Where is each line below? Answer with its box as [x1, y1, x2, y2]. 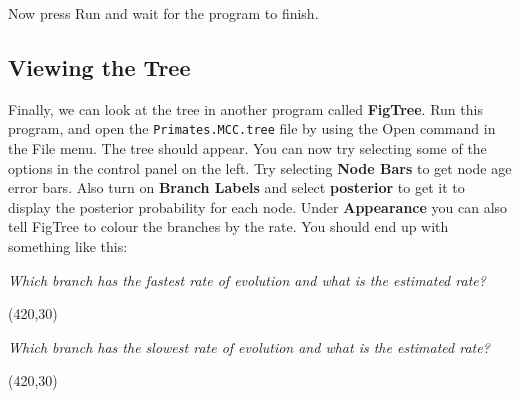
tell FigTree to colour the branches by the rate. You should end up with [8, 216, 449, 237]
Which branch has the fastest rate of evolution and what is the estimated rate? [8, 269, 486, 290]
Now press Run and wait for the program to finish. [8, 3, 319, 23]
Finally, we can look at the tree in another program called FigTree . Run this [8, 98, 483, 119]
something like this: [8, 236, 128, 257]
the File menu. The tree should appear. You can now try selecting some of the [8, 138, 487, 159]
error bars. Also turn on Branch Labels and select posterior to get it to [8, 177, 465, 198]
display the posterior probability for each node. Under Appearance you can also [8, 196, 508, 217]
